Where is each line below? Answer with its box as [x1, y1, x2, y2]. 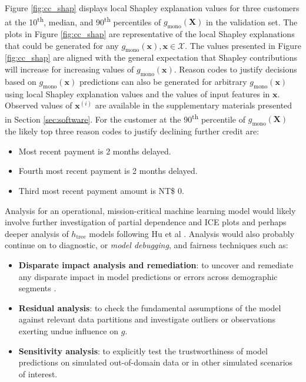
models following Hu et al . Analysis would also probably [89, 227, 295, 239]
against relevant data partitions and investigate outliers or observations [18, 313, 276, 325]
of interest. [18, 367, 58, 380]
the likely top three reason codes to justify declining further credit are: [5, 125, 260, 137]
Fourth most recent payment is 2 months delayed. [18, 164, 198, 177]
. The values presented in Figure [185, 39, 301, 51]
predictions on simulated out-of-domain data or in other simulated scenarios [18, 356, 293, 368]
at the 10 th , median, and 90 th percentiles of [5, 14, 161, 28]
